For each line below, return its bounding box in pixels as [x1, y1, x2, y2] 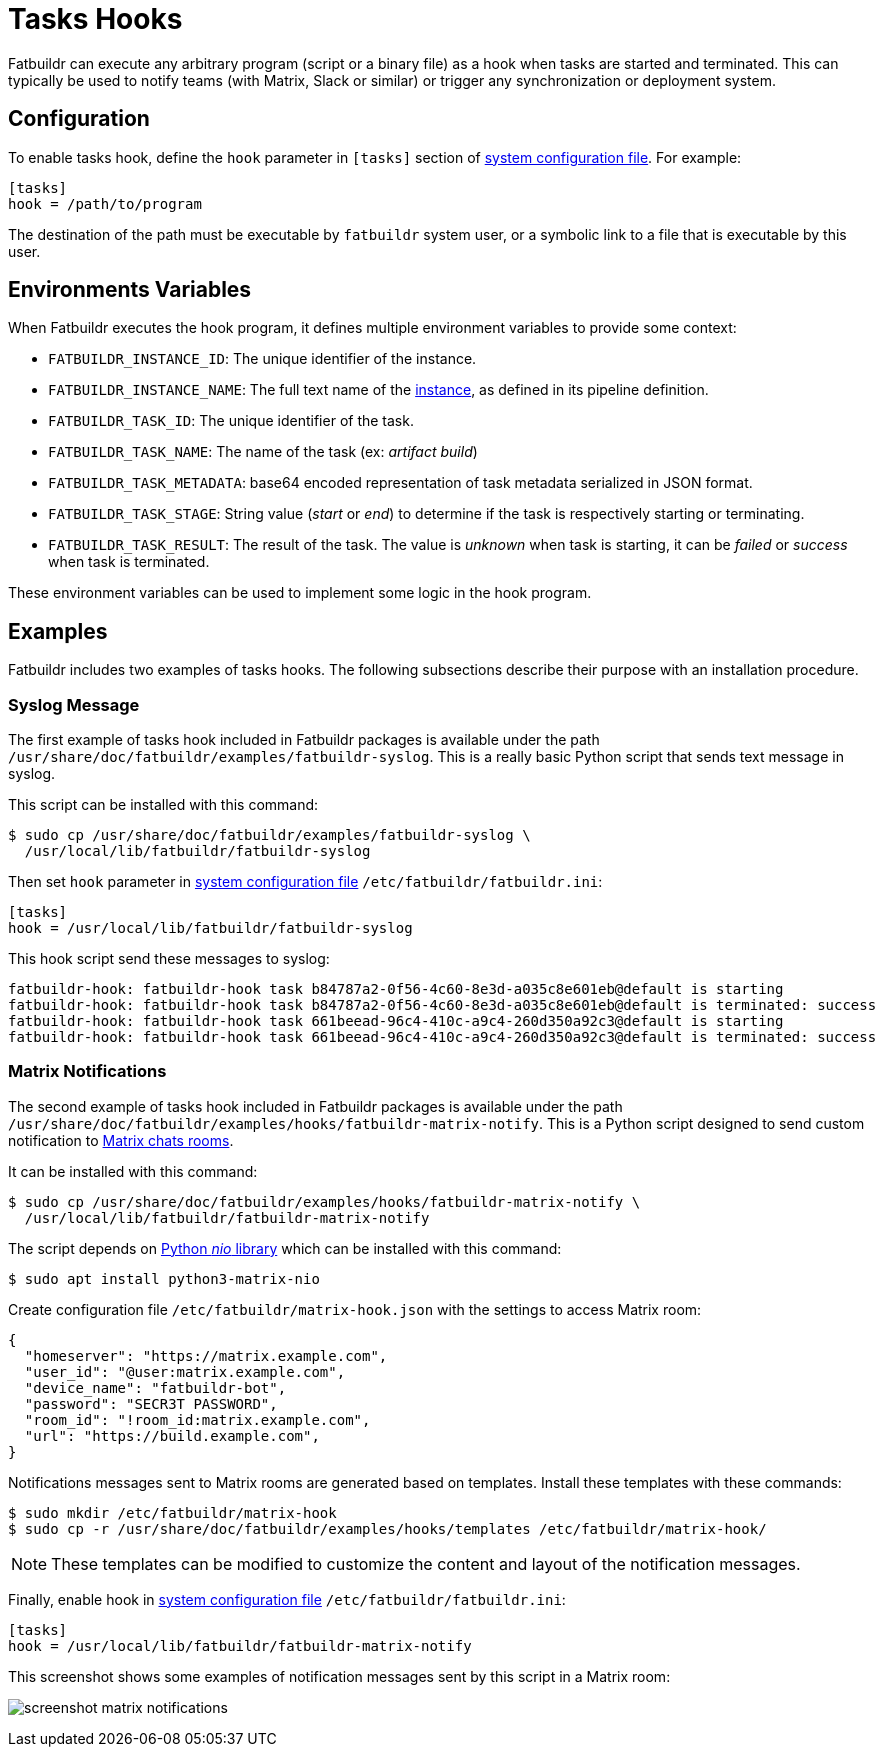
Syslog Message [8, 694, 140, 715]
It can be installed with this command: [8, 1162, 258, 1180]
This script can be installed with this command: [8, 796, 319, 814]
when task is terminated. [48, 553, 210, 571]
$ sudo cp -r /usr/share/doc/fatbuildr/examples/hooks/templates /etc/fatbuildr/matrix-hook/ [8, 1520, 767, 1537]
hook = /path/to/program [8, 195, 202, 212]
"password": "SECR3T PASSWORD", [24, 1395, 278, 1412]
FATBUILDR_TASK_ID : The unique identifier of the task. [48, 412, 414, 430]
